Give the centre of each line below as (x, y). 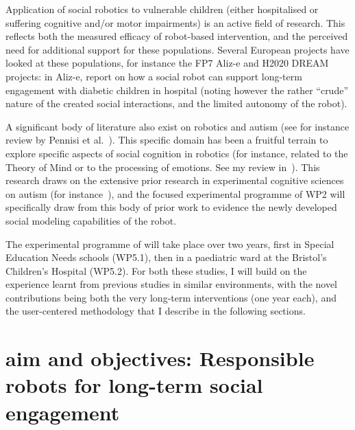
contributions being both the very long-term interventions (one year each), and (171, 297)
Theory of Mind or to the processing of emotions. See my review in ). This (163, 167)
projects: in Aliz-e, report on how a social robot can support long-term (154, 76)
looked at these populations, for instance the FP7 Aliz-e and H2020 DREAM (167, 63)
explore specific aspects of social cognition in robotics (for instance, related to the (177, 153)
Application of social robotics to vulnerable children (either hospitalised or (162, 9)
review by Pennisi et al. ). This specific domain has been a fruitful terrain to (167, 140)
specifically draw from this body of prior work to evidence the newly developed (171, 207)
